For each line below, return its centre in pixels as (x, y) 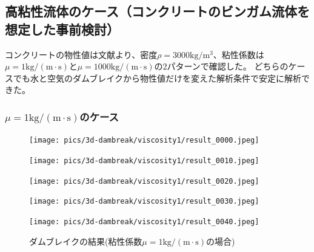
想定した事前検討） (62, 29)
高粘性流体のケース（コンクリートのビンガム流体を (157, 11)
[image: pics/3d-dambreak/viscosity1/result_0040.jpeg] (144, 221)
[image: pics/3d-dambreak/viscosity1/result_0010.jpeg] (144, 160)
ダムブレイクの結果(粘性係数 (86, 241)
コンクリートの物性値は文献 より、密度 (81, 54)
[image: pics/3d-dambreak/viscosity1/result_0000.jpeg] (144, 141)
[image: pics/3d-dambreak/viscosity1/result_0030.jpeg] (144, 202)
